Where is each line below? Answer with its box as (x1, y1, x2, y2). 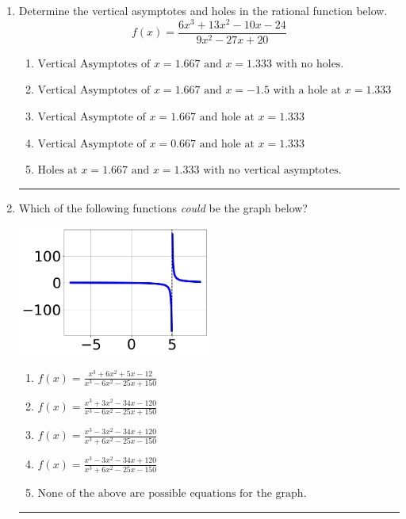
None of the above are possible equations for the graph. (37, 488, 307, 499)
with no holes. (275, 58, 344, 70)
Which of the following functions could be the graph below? (18, 199, 308, 216)
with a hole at (273, 85, 342, 97)
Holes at (37, 165, 78, 177)
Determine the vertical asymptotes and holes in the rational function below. (18, 2, 388, 18)
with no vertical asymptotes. (203, 165, 342, 177)
